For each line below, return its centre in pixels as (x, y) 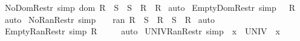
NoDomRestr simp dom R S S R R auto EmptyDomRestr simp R (150, 7)
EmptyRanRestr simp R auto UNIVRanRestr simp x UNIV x (142, 31)
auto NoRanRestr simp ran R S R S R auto (109, 19)
